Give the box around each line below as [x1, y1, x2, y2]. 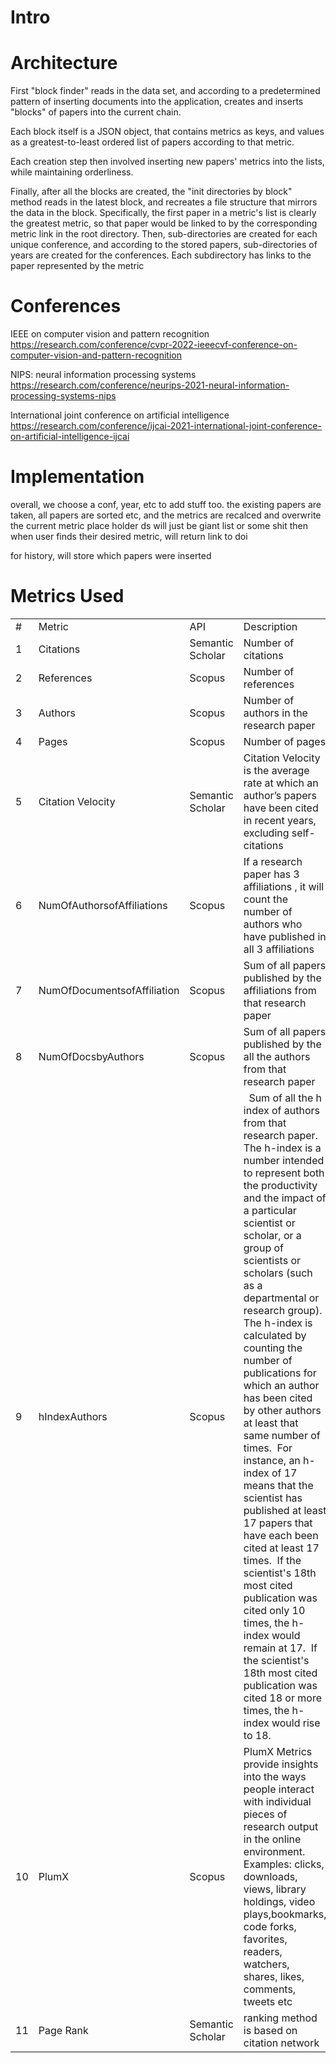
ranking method [243, 2011, 318, 2025]
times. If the [243, 1553, 302, 1567]
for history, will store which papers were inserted [10, 550, 212, 561]
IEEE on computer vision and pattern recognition [10, 328, 210, 340]
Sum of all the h [248, 1091, 323, 1105]
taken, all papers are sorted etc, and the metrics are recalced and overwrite [10, 509, 322, 521]
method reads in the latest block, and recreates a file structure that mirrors [10, 196, 318, 208]
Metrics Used [10, 585, 125, 608]
